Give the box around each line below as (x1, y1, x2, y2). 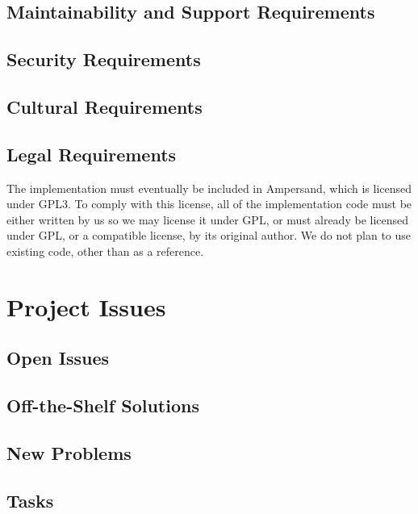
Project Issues (6, 290, 166, 323)
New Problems (6, 440, 132, 465)
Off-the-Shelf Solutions (6, 393, 199, 418)
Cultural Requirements (6, 94, 203, 119)
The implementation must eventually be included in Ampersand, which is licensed (6, 179, 412, 196)
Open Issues (6, 345, 110, 370)
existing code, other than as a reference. (6, 242, 204, 259)
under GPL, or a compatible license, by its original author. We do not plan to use (6, 227, 412, 244)
